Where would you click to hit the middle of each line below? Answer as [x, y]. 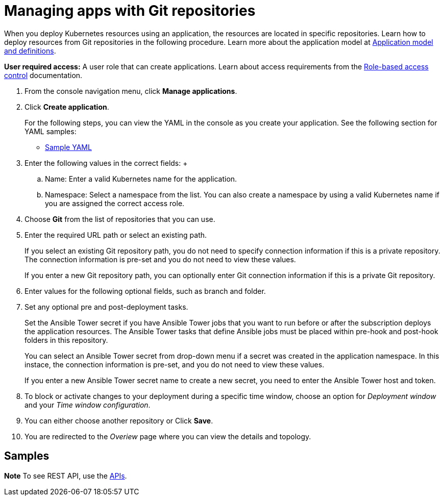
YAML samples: [51, 131]
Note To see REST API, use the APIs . [66, 476]
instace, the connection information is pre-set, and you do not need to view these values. [175, 364]
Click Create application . [67, 107]
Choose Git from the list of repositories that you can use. [120, 219]
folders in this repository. [66, 340]
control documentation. [43, 75]
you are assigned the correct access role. [115, 203]
